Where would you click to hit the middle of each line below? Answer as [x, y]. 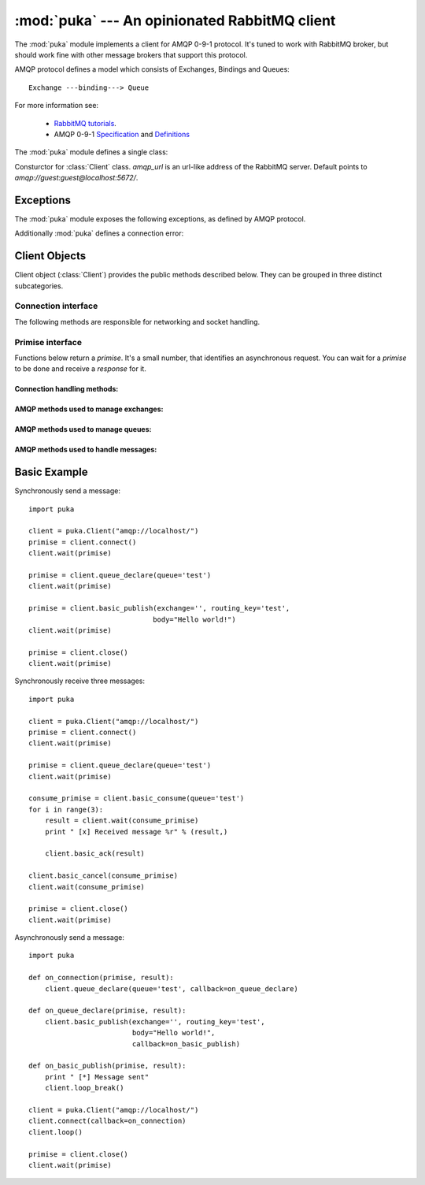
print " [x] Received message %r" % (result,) [136, 832]
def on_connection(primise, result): [102, 978]
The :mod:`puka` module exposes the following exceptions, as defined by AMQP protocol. [160, 219]
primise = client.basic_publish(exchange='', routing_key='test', [159, 608]
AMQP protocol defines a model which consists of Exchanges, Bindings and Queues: [152, 69]
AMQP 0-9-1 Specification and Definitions [122, 134]
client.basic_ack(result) [95, 854]
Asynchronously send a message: [70, 938]
